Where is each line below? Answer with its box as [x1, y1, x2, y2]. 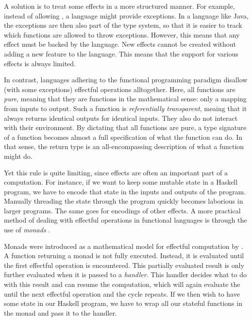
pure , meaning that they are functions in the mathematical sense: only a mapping [4, 94, 247, 104]
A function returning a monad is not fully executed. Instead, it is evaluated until [4, 250, 244, 261]
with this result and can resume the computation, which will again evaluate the [4, 279, 240, 289]
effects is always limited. [4, 58, 76, 68]
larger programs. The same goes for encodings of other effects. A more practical [4, 205, 241, 215]
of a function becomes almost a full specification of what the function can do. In [4, 132, 243, 142]
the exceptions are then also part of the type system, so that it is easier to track [4, 20, 242, 30]
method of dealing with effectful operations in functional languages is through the [4, 215, 247, 225]
